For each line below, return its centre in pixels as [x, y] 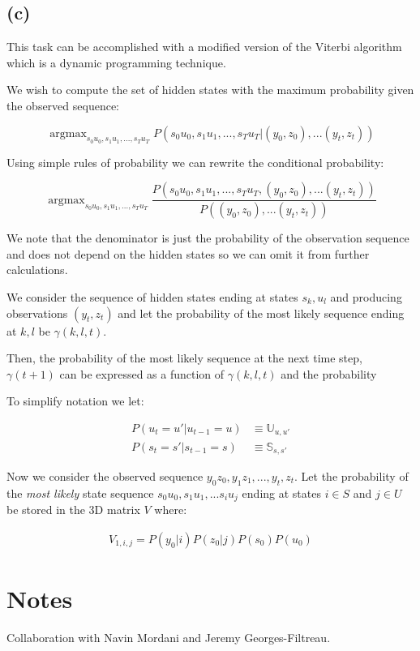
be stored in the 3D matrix [73, 510]
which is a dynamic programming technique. [116, 62]
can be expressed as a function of [142, 373]
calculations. [37, 270]
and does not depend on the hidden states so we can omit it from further [188, 253]
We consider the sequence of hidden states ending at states [152, 297]
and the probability [329, 373]
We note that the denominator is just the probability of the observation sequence [208, 238]
